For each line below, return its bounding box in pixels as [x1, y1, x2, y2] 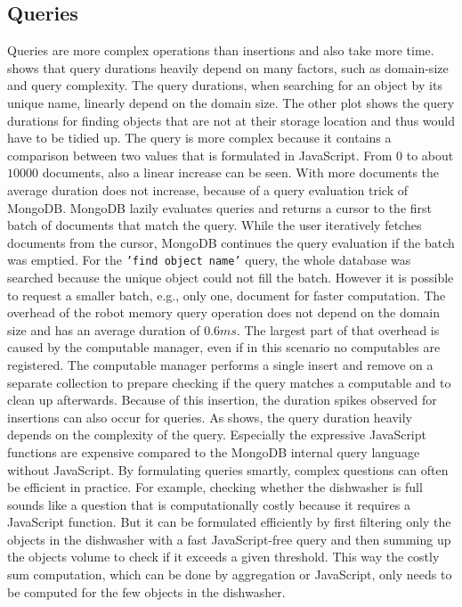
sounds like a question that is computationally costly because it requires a [7, 495, 410, 513]
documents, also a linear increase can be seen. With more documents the [42, 163, 440, 182]
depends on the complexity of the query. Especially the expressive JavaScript [7, 425, 426, 444]
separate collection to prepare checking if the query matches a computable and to [7, 373, 451, 391]
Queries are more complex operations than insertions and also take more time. [7, 41, 434, 60]
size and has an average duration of [7, 320, 200, 339]
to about [406, 145, 454, 164]
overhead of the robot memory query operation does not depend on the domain [7, 303, 441, 322]
